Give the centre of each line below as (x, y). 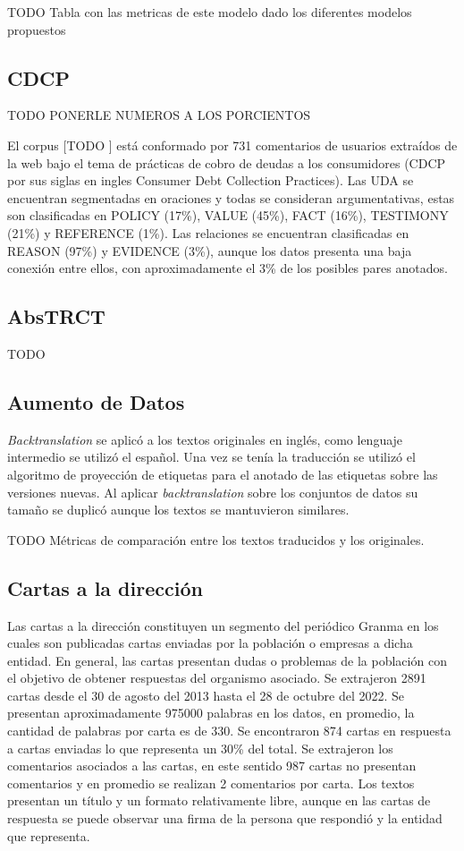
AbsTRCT (56, 316)
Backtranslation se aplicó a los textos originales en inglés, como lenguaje (205, 439)
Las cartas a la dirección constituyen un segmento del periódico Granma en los (223, 625)
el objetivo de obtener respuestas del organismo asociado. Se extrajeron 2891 (217, 678)
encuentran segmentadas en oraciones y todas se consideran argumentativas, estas (231, 197)
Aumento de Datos (96, 401)
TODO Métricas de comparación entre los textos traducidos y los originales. (216, 539)
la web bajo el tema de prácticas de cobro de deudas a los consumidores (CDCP (227, 162)
